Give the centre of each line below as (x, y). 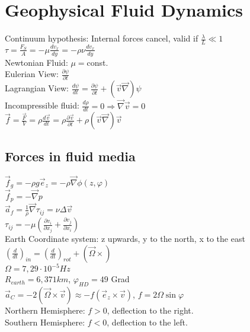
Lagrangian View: (37, 88)
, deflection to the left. (147, 322)
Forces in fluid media (70, 156)
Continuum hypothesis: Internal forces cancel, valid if (102, 38)
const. (97, 62)
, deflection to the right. (150, 310)
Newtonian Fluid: (36, 62)
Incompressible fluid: (42, 105)
